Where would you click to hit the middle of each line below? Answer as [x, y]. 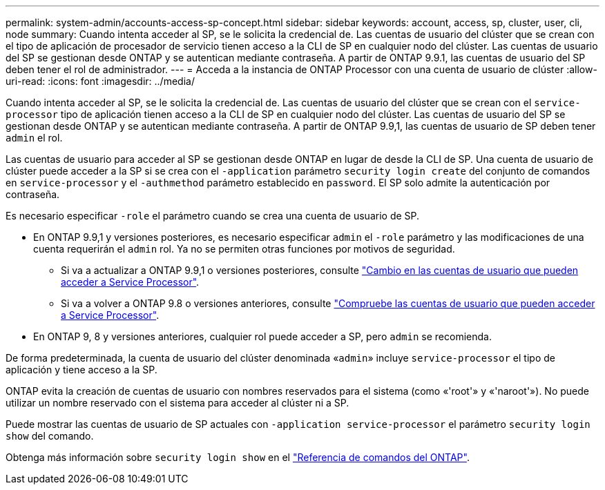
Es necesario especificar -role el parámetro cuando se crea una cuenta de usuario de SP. [213, 216]
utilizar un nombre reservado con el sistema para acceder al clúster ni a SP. [177, 403]
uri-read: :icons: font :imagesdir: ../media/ [100, 81]
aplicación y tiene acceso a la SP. [81, 370]
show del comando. [50, 436]
